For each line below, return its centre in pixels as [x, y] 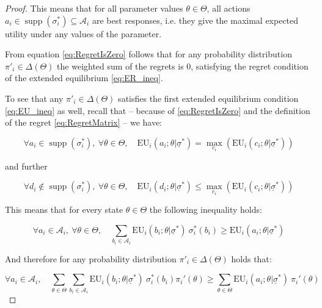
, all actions [229, 8]
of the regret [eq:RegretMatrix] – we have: [84, 122]
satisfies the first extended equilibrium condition [208, 98]
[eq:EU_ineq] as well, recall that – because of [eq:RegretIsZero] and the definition [158, 110]
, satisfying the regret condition [250, 66]
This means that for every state [64, 210]
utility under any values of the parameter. [83, 33]
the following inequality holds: [206, 210]
